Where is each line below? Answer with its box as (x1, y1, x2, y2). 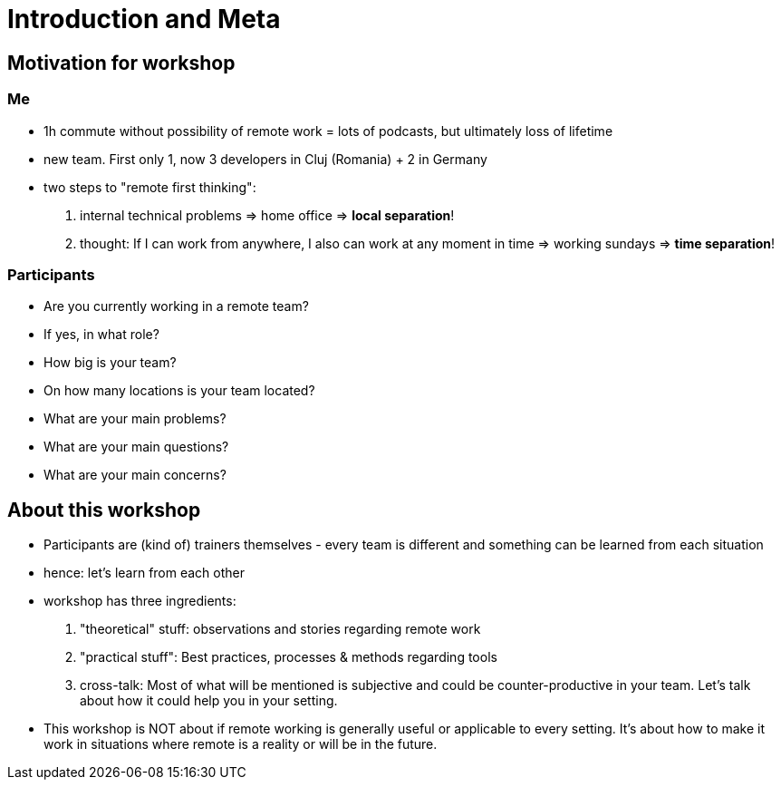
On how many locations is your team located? (43, 383, 315, 399)
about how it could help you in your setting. (80, 693, 338, 709)
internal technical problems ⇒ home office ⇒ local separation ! (80, 207, 455, 223)
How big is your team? (43, 355, 177, 371)
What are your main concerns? (43, 467, 227, 483)
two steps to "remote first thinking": (43, 179, 256, 195)
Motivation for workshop (7, 51, 236, 74)
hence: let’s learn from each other (43, 565, 246, 581)
